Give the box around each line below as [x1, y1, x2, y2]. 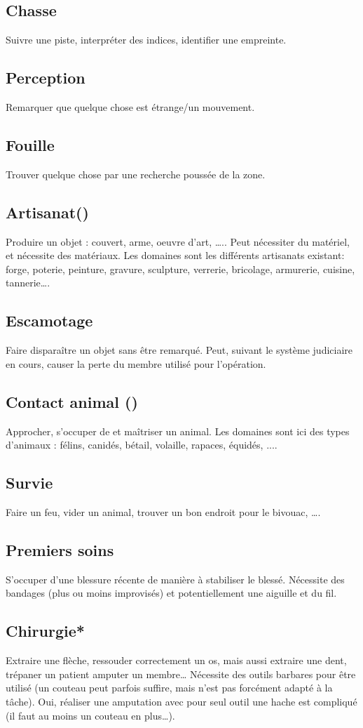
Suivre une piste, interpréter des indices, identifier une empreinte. [6, 32, 287, 47]
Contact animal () [6, 390, 138, 412]
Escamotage [6, 310, 93, 331]
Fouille [6, 133, 55, 155]
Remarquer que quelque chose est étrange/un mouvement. [6, 100, 255, 114]
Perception [6, 67, 85, 88]
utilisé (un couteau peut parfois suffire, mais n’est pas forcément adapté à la [6, 680, 333, 695]
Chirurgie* [6, 620, 85, 642]
